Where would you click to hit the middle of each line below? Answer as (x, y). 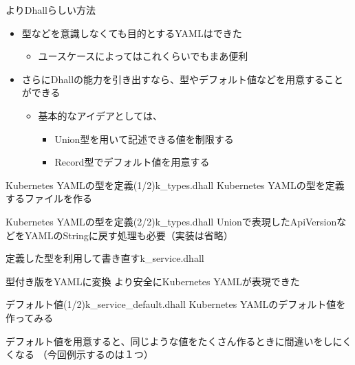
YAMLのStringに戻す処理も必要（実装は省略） (129, 235)
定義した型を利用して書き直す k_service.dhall (105, 258)
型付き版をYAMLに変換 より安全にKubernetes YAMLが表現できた (153, 281)
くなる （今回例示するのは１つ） (79, 354)
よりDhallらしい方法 (51, 10)
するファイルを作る (49, 198)
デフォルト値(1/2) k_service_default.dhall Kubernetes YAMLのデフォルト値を (176, 304)
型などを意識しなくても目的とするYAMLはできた (132, 33)
